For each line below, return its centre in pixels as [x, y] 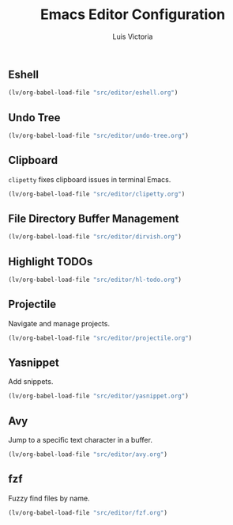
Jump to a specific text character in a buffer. [80, 440]
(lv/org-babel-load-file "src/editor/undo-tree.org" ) [99, 136]
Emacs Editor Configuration [133, 15]
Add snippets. [31, 382]
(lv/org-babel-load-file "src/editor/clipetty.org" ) [97, 194]
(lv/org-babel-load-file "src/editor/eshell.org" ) [93, 93]
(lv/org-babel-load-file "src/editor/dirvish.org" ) [95, 237]
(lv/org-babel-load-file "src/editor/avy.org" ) [88, 455]
